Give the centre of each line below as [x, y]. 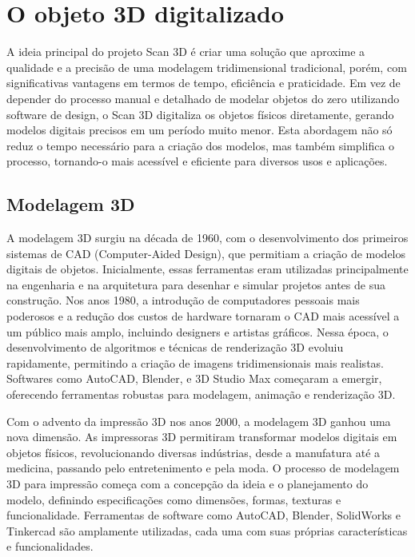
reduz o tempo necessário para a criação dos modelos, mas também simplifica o [201, 145]
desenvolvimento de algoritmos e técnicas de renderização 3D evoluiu [175, 347]
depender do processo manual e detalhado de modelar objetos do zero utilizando [203, 98]
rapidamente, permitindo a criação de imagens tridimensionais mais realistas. [195, 362]
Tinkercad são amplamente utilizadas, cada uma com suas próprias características [207, 530]
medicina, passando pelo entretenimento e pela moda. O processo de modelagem [203, 468]
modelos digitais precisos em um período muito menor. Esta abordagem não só [200, 130]
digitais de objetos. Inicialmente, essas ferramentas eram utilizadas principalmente [207, 269]
